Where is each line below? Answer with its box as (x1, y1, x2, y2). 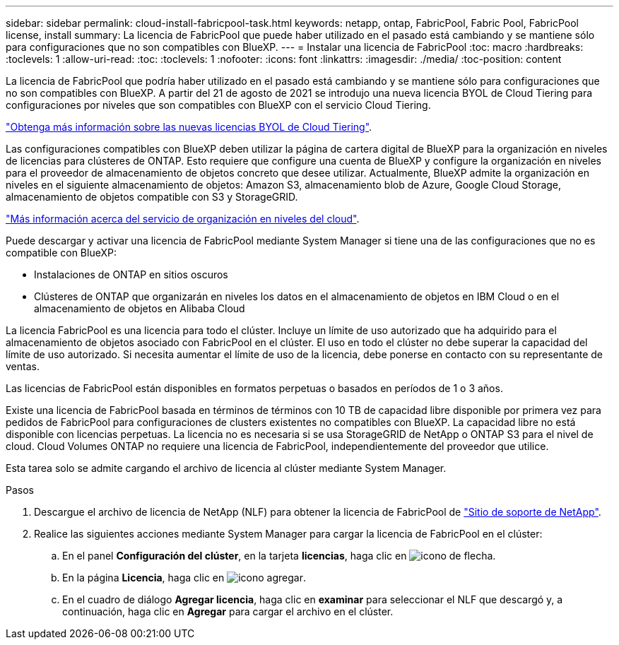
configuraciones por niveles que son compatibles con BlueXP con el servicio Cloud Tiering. (6, 99, 431, 111)
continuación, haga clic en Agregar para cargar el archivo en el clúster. (62, 605, 394, 617)
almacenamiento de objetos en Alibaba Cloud (34, 302, 245, 314)
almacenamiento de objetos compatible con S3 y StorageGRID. (6, 191, 298, 203)
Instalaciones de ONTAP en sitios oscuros (34, 268, 228, 280)
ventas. (6, 360, 40, 372)
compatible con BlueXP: (6, 247, 117, 259)
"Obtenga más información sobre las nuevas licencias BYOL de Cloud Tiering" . (6, 121, 372, 133)
